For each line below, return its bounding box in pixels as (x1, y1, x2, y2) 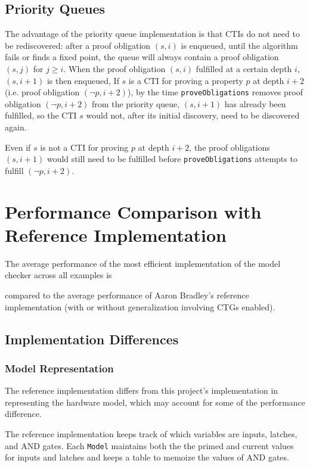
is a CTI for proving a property (128, 74, 243, 86)
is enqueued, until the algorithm (181, 39, 298, 51)
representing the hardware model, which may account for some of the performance (5, 396, 306, 408)
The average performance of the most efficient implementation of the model (5, 257, 281, 269)
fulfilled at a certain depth (196, 62, 292, 74)
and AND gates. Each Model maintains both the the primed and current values (5, 439, 294, 452)
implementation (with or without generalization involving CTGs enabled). (5, 300, 275, 313)
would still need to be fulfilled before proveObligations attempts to (46, 152, 297, 165)
